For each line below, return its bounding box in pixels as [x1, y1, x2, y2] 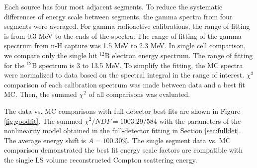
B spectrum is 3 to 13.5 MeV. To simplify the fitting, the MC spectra [32, 60, 243, 70]
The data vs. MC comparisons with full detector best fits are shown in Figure [4, 105, 241, 116]
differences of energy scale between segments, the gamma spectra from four [4, 11, 233, 21]
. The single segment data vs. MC [128, 135, 231, 145]
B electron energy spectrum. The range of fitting [104, 50, 253, 60]
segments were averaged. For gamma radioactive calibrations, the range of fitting [4, 21, 250, 31]
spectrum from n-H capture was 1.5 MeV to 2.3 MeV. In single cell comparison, [4, 40, 246, 51]
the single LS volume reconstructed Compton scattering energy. [4, 154, 197, 165]
